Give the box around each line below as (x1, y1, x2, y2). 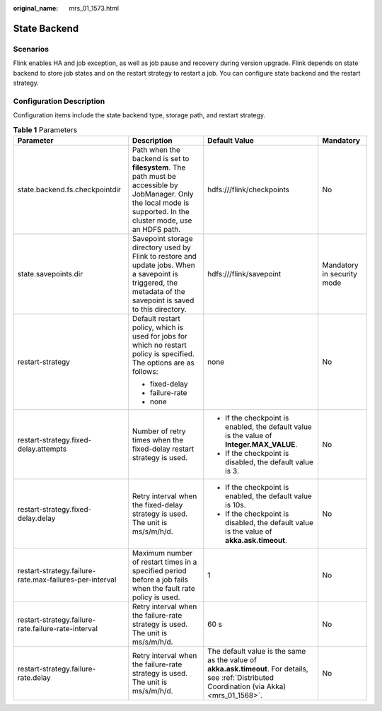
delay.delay (17, 513, 56, 523)
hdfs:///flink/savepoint (207, 269, 282, 278)
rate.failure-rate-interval (17, 623, 98, 633)
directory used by (132, 242, 191, 252)
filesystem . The (132, 163, 186, 172)
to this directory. (132, 304, 187, 314)
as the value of (207, 654, 257, 664)
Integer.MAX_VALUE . (225, 439, 298, 449)
